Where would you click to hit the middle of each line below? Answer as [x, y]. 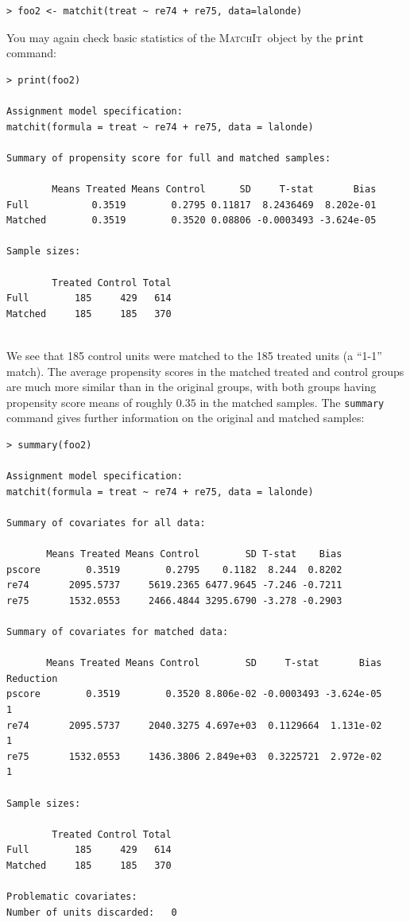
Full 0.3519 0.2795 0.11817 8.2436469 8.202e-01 [191, 205]
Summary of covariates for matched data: [118, 632]
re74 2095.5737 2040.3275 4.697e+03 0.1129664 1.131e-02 [194, 725]
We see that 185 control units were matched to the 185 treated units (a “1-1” [194, 355]
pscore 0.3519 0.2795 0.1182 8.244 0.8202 [174, 569]
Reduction [32, 678]
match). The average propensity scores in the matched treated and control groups [205, 371]
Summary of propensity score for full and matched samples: [169, 158]
